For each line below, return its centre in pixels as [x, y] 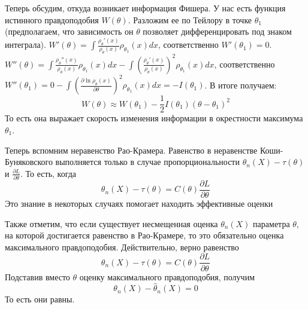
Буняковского [29, 162]
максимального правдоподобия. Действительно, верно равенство [122, 247]
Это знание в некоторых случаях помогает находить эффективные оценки [139, 204]
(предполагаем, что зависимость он [69, 31]
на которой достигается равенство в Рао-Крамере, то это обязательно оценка [144, 235]
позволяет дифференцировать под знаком [217, 31]
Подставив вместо [37, 276]
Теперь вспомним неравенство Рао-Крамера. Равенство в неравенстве [131, 150]
